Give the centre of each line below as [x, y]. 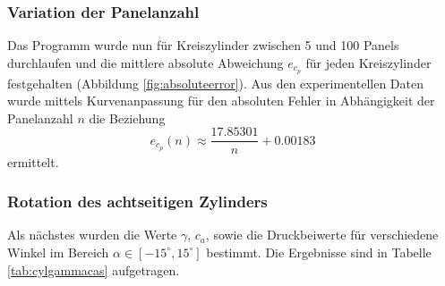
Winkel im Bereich [58, 252]
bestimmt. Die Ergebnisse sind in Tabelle [319, 252]
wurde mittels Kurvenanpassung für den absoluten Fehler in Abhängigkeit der [221, 101]
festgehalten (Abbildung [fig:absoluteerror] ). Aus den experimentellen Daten [215, 83]
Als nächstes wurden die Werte [92, 235]
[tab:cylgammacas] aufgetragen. [94, 269]
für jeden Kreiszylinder [368, 62]
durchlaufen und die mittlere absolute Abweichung [145, 62]
